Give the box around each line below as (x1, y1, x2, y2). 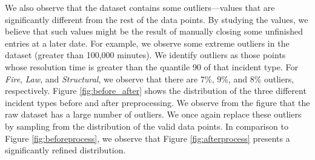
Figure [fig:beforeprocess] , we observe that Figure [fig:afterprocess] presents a (5, 132, 290, 144)
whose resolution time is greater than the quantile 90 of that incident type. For (5, 60, 298, 73)
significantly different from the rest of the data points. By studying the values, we (5, 13, 308, 25)
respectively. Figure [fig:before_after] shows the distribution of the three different (5, 84, 307, 97)
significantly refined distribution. (5, 144, 126, 156)
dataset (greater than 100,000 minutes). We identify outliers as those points (5, 48, 286, 61)
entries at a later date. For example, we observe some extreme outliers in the (5, 36, 290, 49)
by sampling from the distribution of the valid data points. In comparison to (5, 119, 288, 132)
